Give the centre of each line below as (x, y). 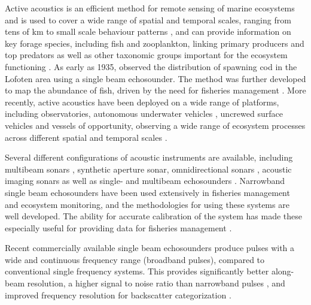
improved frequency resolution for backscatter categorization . (118, 295)
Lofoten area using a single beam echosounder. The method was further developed (155, 78)
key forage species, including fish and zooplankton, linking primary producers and (155, 43)
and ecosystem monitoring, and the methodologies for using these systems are (147, 204)
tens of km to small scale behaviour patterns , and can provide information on (148, 31)
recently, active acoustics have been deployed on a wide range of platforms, (142, 102)
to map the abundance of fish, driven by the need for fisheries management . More (155, 90)
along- (283, 271)
